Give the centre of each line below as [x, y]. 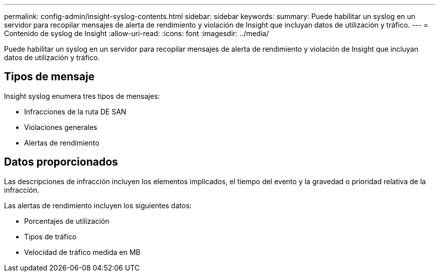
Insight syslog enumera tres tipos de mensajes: [82, 96]
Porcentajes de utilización [67, 221]
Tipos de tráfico [50, 236]
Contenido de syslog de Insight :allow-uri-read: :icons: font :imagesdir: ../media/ [137, 33]
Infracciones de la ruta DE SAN [75, 111]
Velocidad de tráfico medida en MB [82, 252]
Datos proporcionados [61, 162]
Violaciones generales [61, 127]
